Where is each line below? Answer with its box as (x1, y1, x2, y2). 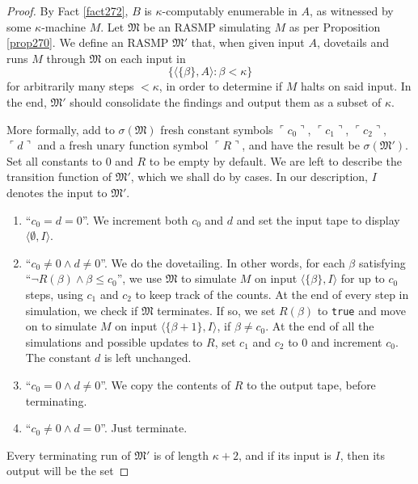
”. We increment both (82, 211, 188, 228)
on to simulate (25, 318, 97, 335)
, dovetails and (316, 34, 390, 51)
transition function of (6, 168, 112, 185)
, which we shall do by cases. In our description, (130, 168, 368, 185)
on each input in (104, 49, 186, 66)
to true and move (317, 301, 406, 318)
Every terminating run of (6, 446, 131, 463)
